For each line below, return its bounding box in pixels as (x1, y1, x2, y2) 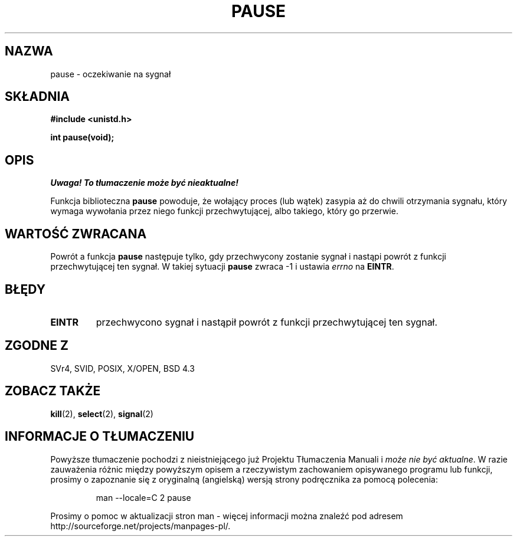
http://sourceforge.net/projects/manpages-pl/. (50, 520, 231, 531)
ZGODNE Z (5, 338, 69, 353)
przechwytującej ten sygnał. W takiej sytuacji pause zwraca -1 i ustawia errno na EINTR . (50, 261, 394, 272)
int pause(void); (50, 132, 114, 143)
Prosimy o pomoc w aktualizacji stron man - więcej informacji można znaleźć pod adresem (50, 510, 403, 521)
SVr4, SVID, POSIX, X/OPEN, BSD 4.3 (50, 363, 195, 373)
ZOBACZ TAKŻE (5, 383, 101, 399)
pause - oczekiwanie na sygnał (50, 68, 171, 79)
